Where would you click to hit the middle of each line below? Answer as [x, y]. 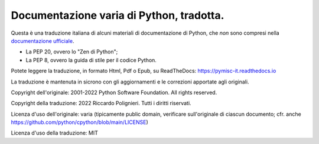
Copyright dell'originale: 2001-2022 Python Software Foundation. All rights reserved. [114, 92]
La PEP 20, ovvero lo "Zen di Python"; [72, 52]
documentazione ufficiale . [43, 41]
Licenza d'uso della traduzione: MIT [55, 133]
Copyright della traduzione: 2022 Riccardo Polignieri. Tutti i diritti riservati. [101, 103]
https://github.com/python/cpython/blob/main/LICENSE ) [80, 122]
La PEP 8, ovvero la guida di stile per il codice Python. [91, 60]
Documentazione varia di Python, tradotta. [118, 15]
